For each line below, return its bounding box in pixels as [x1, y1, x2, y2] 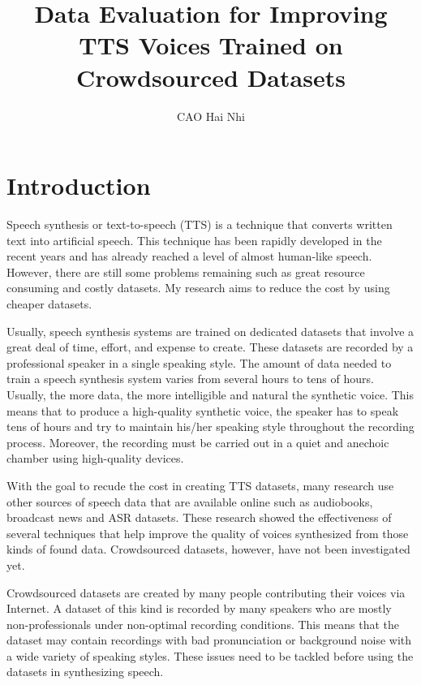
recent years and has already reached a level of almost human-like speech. [6, 248, 372, 265]
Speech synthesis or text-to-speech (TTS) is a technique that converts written [6, 216, 393, 233]
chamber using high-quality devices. [6, 450, 184, 467]
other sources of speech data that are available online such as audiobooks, [6, 493, 373, 510]
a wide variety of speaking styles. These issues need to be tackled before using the [6, 647, 414, 664]
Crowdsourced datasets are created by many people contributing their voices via [6, 584, 406, 601]
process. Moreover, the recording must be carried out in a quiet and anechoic [6, 433, 389, 450]
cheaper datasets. [6, 295, 92, 312]
